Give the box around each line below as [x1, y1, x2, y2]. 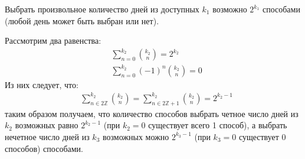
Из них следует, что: [5, 78, 78, 90]
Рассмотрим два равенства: [5, 34, 101, 47]
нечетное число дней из [5, 130, 90, 142]
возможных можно [102, 130, 169, 142]
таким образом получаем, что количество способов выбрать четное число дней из [5, 107, 299, 119]
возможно [212, 3, 247, 15]
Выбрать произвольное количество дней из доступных [5, 3, 199, 15]
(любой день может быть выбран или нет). [5, 14, 159, 27]
